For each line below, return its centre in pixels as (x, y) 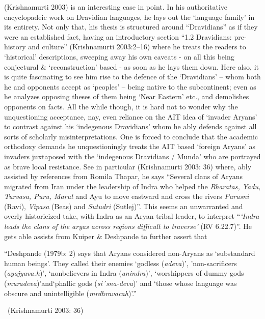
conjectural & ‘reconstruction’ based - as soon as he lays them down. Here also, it (131, 66)
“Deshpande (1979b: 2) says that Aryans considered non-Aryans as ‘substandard (130, 253)
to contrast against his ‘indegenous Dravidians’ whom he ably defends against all (130, 126)
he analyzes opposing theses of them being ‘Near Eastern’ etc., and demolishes (127, 96)
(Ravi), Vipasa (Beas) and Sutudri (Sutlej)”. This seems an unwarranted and (124, 206)
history (15, 47)
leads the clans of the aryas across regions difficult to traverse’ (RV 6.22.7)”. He (128, 226)
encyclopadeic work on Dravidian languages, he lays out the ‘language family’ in (129, 17)
